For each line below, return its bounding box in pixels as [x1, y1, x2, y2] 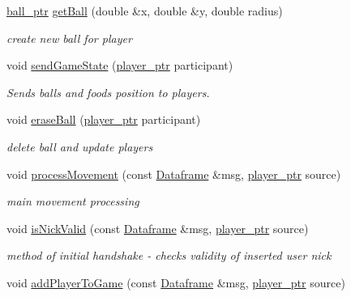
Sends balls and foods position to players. [6, 83, 210, 100]
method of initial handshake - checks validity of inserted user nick [6, 247, 332, 264]
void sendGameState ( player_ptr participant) [6, 57, 233, 74]
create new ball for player [6, 29, 132, 46]
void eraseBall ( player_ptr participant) [6, 111, 201, 128]
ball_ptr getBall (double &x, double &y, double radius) [6, 2, 283, 19]
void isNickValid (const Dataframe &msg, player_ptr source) [6, 219, 309, 236]
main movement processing [6, 193, 139, 210]
